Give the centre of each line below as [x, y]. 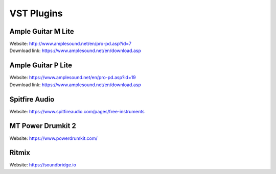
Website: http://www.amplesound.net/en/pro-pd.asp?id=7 [71, 44]
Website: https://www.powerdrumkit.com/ [53, 138]
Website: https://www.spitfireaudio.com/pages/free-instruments [77, 111]
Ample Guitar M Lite [42, 31]
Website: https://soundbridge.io [43, 165]
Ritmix [20, 153]
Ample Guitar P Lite [41, 66]
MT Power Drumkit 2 [43, 126]
